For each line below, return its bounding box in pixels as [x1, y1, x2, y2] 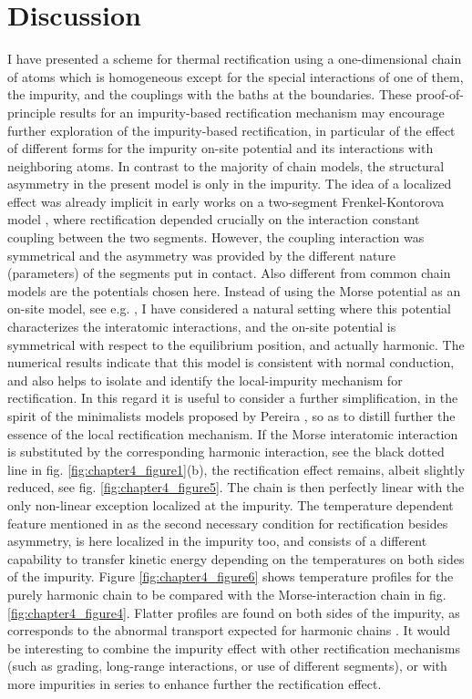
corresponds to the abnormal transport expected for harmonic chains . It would [7, 621, 450, 640]
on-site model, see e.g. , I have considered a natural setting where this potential [7, 299, 451, 318]
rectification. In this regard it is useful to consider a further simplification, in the [7, 388, 458, 407]
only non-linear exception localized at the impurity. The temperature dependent [7, 495, 454, 514]
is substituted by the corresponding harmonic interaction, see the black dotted [7, 442, 445, 461]
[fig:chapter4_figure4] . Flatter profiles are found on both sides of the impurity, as [7, 602, 460, 622]
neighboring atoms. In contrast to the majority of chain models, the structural [7, 156, 445, 175]
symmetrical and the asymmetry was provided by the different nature [7, 245, 395, 264]
